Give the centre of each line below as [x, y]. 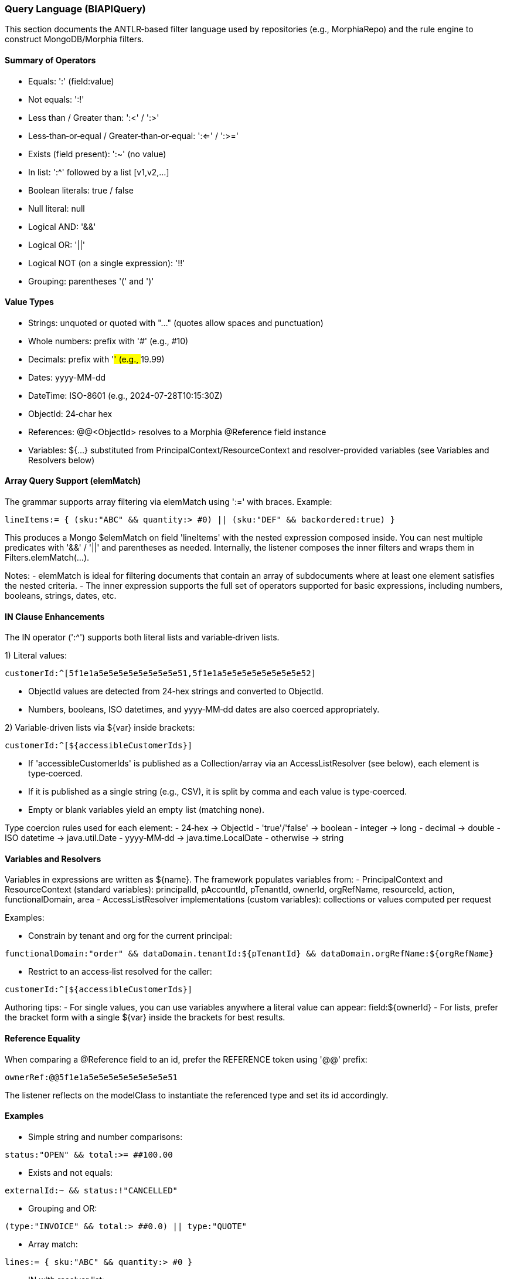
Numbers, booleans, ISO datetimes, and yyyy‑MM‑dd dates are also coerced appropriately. [204, 710]
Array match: [53, 1244]
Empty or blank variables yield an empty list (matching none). [146, 810]
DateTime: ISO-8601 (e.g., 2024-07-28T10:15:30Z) [125, 395]
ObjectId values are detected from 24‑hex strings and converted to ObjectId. [176, 691]
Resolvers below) [62, 460]
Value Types [29, 302]
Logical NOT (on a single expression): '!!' [107, 263]
